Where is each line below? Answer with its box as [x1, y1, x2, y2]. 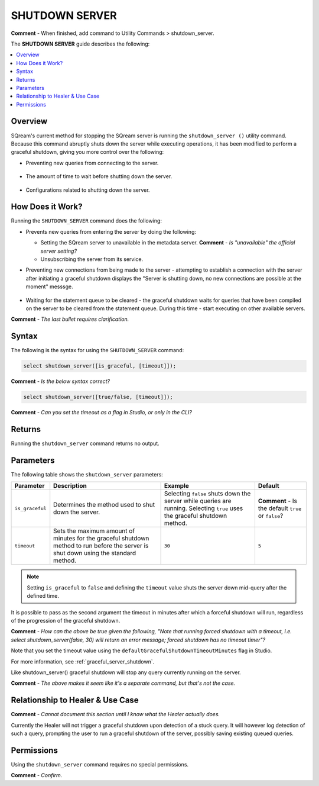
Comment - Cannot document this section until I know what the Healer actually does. [11, 711, 220, 718]
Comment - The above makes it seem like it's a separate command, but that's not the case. [11, 679, 236, 687]
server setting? [40, 247, 77, 255]
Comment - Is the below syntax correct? [11, 378, 110, 385]
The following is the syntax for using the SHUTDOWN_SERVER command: [11, 347, 184, 354]
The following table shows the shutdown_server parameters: [11, 471, 164, 478]
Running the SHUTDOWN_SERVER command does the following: [11, 217, 162, 224]
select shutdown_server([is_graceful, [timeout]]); [23, 363, 177, 369]
